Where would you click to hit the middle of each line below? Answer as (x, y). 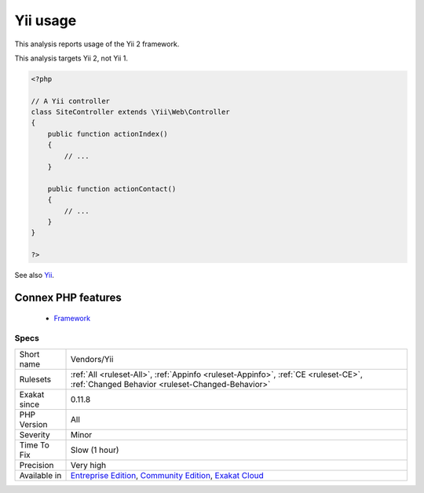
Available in (40, 475)
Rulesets (35, 379)
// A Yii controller (70, 101)
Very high (88, 465)
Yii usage (46, 20)
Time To (35, 445)
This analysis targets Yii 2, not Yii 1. (71, 58)
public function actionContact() (112, 189)
